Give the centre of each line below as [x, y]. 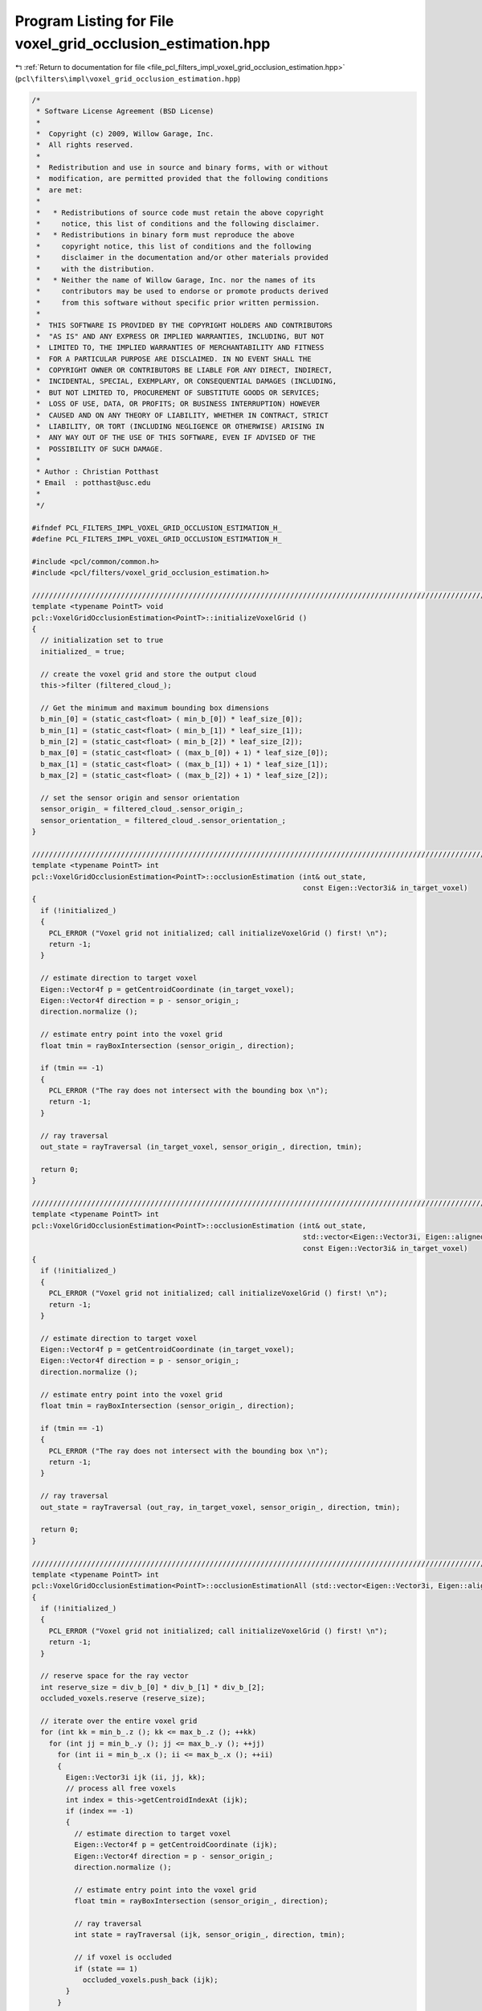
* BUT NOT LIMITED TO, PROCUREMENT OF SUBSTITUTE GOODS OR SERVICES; [178, 393]
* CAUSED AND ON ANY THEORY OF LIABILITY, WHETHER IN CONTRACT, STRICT [182, 415]
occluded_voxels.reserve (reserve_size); [123, 1698]
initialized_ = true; [83, 651]
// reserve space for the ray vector [114, 1676]
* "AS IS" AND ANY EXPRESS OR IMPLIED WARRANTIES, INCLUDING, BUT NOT [180, 336]
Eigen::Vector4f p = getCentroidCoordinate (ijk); [176, 1845]
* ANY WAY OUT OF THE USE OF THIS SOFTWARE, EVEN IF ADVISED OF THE [176, 438]
